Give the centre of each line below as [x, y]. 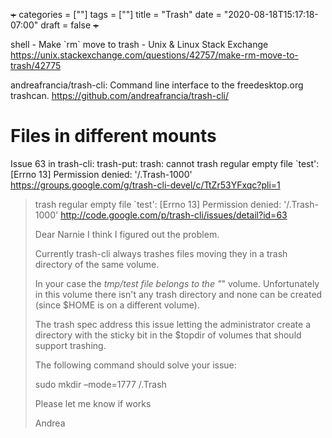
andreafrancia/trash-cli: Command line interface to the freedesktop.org [157, 85]
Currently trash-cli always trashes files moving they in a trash [161, 253]
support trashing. [70, 345]
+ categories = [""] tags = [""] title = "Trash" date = [116, 14]
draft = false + [70, 25]
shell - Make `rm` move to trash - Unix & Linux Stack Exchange [139, 44]
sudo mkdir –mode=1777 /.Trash [100, 384]
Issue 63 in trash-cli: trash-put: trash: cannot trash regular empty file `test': [165, 163]
